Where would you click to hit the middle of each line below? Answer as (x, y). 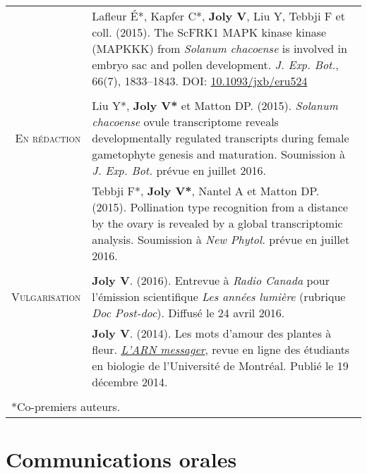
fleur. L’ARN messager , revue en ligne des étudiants (221, 349)
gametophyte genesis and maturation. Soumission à (218, 154)
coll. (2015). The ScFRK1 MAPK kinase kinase (209, 32)
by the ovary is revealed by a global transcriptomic (217, 223)
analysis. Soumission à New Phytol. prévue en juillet (221, 239)
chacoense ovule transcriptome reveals (185, 122)
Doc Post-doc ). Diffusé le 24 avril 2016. (188, 313)
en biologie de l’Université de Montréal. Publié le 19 (220, 365)
